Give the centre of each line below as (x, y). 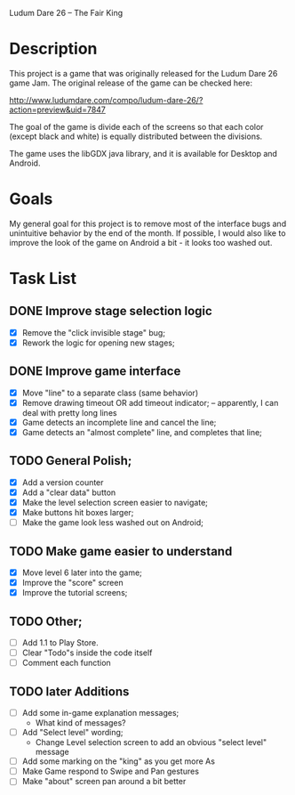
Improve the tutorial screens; (75, 593)
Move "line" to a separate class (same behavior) (110, 393)
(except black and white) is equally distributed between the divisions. (136, 136)
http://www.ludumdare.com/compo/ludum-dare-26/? (106, 100)
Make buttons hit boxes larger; (78, 513)
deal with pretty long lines (69, 412)
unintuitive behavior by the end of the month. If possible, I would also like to (147, 233)
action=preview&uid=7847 (58, 110)
